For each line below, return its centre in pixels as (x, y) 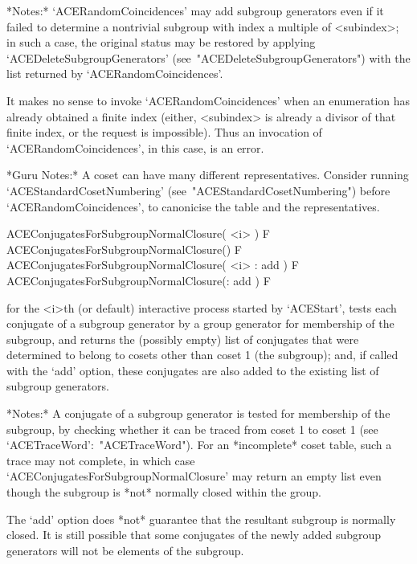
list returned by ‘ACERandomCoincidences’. (115, 74)
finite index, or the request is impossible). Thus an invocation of (164, 132)
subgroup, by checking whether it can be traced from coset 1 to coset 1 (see (192, 429)
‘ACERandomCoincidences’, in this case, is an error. (135, 147)
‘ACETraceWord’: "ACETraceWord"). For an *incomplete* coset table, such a (199, 445)
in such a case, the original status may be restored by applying (161, 42)
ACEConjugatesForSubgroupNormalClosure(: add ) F (139, 280)
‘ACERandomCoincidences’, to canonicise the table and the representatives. (193, 206)
